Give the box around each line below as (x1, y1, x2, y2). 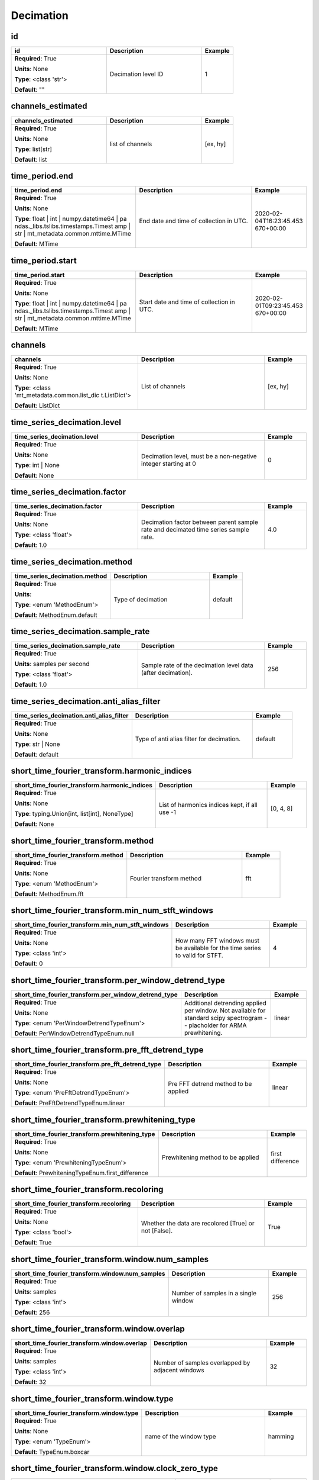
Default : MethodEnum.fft (14, 890, 84, 898)
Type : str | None (14, 740, 60, 748)
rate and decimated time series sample (141, 526, 249, 534)
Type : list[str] (14, 145, 53, 153)
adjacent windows (154, 1366, 204, 1375)
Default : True (14, 1238, 52, 1247)
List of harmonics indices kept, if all (158, 801, 258, 809)
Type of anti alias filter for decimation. (135, 735, 241, 743)
